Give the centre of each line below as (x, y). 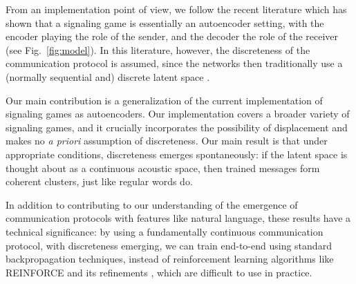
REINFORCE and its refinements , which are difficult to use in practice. (159, 272)
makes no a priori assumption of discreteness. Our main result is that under (167, 141)
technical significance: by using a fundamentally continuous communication (165, 231)
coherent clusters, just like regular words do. (99, 181)
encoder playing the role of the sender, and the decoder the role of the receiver (172, 36)
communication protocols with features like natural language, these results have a (178, 218)
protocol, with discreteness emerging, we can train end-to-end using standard (169, 245)
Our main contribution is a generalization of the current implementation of (164, 100)
